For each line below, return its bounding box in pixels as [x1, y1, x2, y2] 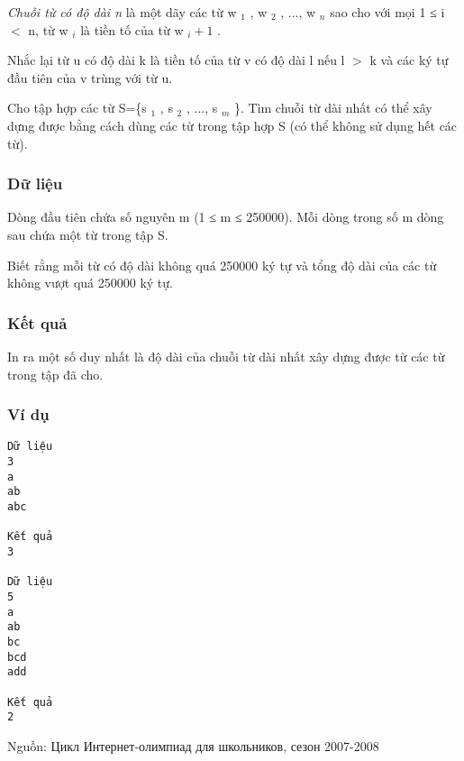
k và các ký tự [369, 50, 449, 69]
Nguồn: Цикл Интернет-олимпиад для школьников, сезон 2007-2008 [7, 736, 379, 755]
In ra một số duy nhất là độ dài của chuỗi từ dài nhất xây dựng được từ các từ [7, 346, 445, 365]
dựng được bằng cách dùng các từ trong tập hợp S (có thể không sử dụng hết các [7, 115, 458, 134]
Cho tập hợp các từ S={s [7, 98, 147, 117]
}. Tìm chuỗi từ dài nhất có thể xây [233, 98, 432, 117]
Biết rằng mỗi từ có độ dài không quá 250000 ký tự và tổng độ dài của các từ [7, 255, 437, 274]
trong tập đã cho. [7, 364, 104, 383]
